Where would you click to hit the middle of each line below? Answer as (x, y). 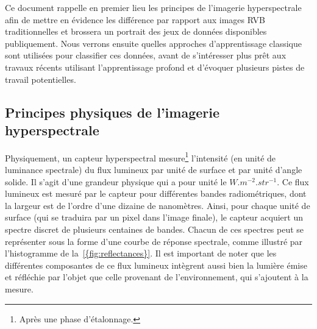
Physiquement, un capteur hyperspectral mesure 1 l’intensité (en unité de (141, 157)
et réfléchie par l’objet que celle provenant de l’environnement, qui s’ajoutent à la (157, 277)
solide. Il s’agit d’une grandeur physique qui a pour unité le (116, 181)
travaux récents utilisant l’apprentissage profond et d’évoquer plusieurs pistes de (155, 67)
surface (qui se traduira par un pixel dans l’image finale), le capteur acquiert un (154, 217)
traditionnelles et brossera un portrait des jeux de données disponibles (136, 31)
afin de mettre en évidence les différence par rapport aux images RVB (135, 19)
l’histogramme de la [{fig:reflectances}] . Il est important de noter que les (141, 253)
